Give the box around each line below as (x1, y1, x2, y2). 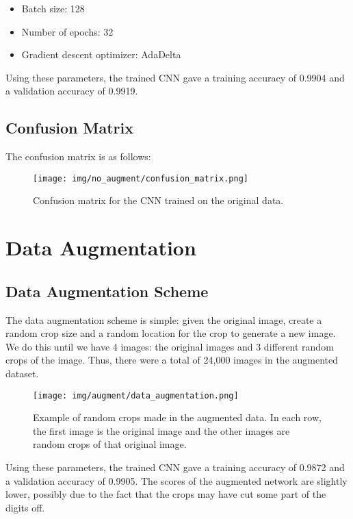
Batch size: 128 (21, 1, 85, 15)
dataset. (5, 366, 39, 380)
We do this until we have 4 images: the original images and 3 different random (5, 339, 334, 353)
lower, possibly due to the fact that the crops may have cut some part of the (5, 487, 326, 501)
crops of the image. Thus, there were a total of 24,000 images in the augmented (5, 353, 339, 367)
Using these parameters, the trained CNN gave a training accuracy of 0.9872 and (5, 460, 345, 474)
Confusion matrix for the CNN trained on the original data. (33, 193, 284, 207)
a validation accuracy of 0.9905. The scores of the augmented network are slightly (5, 473, 348, 488)
